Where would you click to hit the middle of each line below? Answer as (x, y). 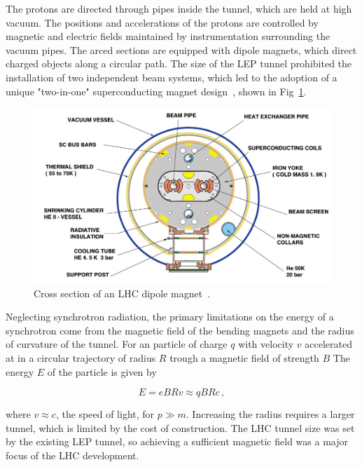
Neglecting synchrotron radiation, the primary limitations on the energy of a (170, 317)
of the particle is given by (102, 371)
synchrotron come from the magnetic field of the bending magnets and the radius (180, 330)
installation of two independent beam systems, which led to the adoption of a (172, 77)
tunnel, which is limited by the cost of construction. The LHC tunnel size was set (180, 427)
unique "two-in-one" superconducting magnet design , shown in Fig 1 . (156, 91)
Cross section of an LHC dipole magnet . (122, 293)
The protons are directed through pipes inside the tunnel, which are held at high (179, 8)
